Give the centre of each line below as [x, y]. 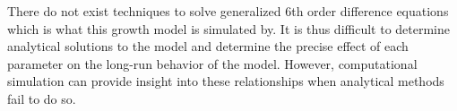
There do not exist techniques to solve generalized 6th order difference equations [228, 11]
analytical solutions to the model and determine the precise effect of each [208, 46]
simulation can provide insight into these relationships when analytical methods [226, 81]
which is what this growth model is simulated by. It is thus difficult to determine [229, 28]
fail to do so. [42, 98]
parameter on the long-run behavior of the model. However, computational [212, 63]
